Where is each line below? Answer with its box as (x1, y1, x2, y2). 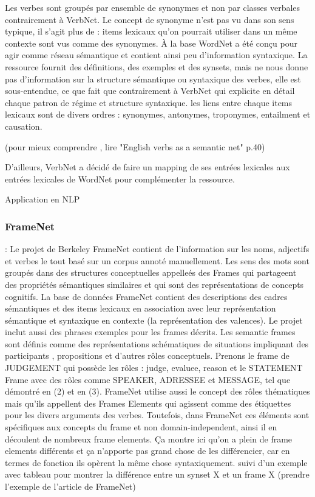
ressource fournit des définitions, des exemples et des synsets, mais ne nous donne (5, 60, 308, 73)
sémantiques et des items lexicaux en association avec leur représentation (5, 302, 276, 315)
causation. (5, 119, 42, 132)
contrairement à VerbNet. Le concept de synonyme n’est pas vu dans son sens (5, 13, 294, 25)
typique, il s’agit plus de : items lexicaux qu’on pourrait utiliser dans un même (5, 25, 297, 38)
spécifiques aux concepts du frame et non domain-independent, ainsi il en (5, 421, 277, 433)
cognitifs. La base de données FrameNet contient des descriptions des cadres (5, 290, 288, 302)
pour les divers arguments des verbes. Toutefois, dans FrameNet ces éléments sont (5, 409, 310, 421)
